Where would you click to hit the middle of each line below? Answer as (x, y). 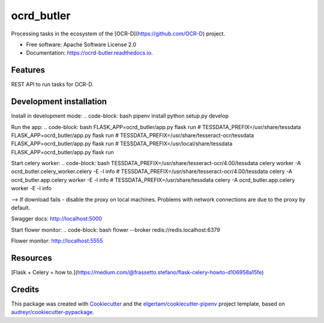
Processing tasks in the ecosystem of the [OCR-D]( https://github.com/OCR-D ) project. (118, 34)
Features (28, 70)
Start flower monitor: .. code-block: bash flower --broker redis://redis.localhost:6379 (115, 230)
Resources (31, 258)
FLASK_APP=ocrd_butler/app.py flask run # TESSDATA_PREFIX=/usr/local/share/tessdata (122, 143)
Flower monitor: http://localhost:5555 (57, 241)
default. (21, 208)
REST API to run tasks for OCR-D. (52, 85)
